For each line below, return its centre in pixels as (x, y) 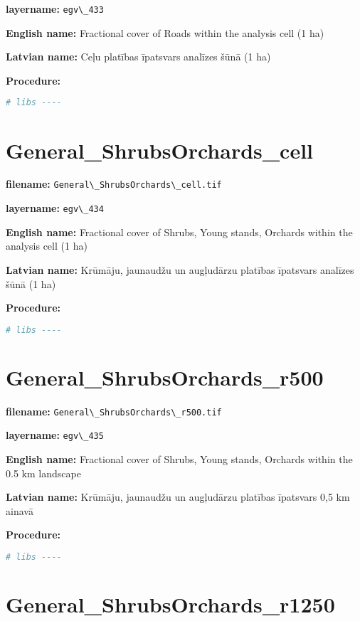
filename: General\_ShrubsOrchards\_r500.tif (114, 411)
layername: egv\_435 (55, 435)
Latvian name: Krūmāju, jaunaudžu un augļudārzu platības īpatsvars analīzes (180, 269)
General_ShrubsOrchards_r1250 (170, 604)
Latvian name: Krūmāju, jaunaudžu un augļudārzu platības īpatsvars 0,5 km (178, 497)
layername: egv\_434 (55, 208)
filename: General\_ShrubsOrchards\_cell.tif (114, 184)
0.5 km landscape (43, 473)
